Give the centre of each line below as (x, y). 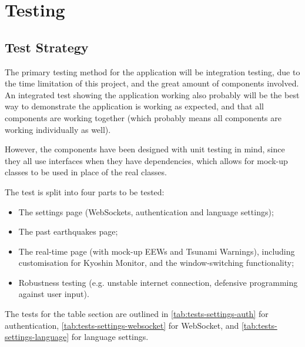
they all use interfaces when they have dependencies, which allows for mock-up (146, 160)
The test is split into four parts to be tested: (85, 191)
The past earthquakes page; (68, 231)
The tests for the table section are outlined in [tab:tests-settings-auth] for (137, 314)
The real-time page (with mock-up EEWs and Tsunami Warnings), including (157, 251)
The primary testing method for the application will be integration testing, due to (152, 71)
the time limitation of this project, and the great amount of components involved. (152, 83)
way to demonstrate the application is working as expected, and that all (134, 106)
